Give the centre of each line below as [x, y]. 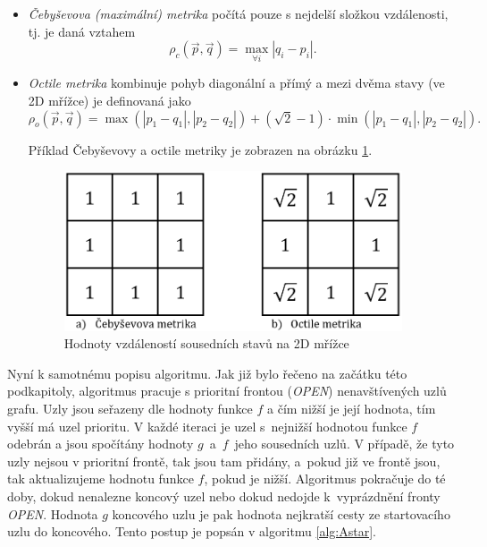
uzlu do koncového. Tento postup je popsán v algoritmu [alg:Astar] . [192, 531]
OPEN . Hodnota [53, 513]
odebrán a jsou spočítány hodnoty [101, 444]
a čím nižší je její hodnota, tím [352, 409]
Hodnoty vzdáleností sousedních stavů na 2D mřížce [206, 343]
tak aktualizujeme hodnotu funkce [101, 479]
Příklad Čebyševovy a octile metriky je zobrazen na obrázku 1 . [200, 149]
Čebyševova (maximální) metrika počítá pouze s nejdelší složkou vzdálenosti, [238, 13]
